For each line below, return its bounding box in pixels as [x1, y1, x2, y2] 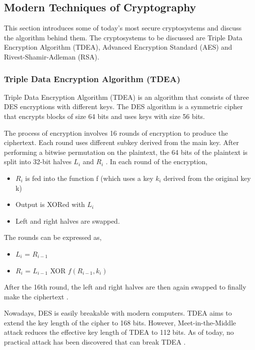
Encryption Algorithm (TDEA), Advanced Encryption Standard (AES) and [4, 42, 232, 52]
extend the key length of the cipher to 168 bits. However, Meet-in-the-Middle [4, 317, 236, 327]
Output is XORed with [15, 199, 85, 209]
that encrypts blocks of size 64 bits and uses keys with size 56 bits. [4, 111, 205, 121]
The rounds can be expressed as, [4, 232, 102, 242]
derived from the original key [163, 173, 251, 183]
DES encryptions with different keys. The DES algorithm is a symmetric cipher [4, 101, 243, 112]
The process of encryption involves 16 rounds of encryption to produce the [4, 127, 228, 138]
